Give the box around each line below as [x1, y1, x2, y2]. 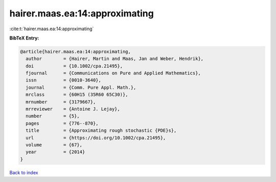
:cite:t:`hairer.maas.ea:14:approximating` [9, 26, 94, 32]
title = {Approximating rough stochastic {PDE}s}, [26, 128, 177, 133]
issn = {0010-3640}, [26, 77, 102, 83]
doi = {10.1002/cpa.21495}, [26, 63, 123, 69]
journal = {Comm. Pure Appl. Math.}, [26, 85, 136, 90]
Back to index [9, 169, 38, 175]
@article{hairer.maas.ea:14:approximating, [20, 49, 131, 54]
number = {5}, [26, 113, 80, 119]
